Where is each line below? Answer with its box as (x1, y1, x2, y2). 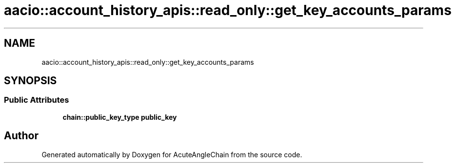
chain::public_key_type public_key (62, 112, 177, 121)
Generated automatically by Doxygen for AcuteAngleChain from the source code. (41, 150, 302, 159)
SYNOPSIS (4, 74, 57, 87)
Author (4, 130, 39, 142)
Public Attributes (4, 95, 69, 105)
